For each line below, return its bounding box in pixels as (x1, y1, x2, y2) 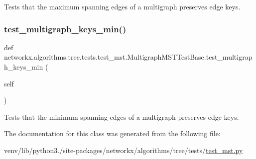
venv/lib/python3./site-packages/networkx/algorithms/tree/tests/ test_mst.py (4, 145, 243, 155)
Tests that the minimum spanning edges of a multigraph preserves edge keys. (4, 111, 239, 122)
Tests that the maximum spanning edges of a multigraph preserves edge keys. (4, 1, 241, 11)
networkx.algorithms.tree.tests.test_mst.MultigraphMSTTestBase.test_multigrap (4, 52, 253, 62)
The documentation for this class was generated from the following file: (4, 128, 221, 139)
